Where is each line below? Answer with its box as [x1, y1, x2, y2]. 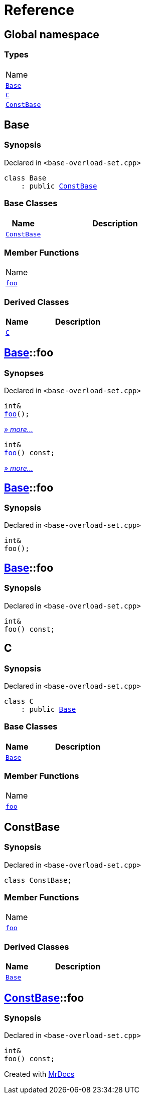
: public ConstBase [21, 181, 97, 190]
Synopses [4, 368, 44, 378]
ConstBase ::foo [4, 991, 84, 1004]
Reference [4, 2, 74, 19]
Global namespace [4, 28, 99, 41]
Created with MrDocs [4, 1070, 75, 1079]
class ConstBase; [4, 876, 72, 884]
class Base [4, 173, 47, 182]
